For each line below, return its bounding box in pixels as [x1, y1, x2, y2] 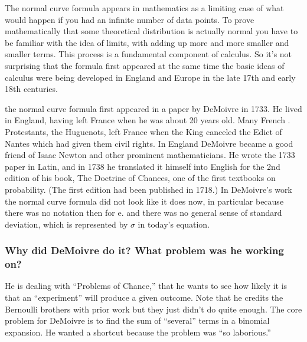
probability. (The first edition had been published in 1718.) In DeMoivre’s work [5, 183, 292, 195]
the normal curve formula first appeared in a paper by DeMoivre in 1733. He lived [5, 102, 302, 114]
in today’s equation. [138, 218, 210, 230]
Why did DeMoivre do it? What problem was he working [5, 243, 284, 258]
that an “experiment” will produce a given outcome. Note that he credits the [5, 291, 283, 304]
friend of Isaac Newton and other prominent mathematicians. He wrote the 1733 [5, 149, 295, 161]
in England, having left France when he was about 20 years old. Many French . [5, 114, 290, 126]
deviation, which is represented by [5, 218, 128, 230]
